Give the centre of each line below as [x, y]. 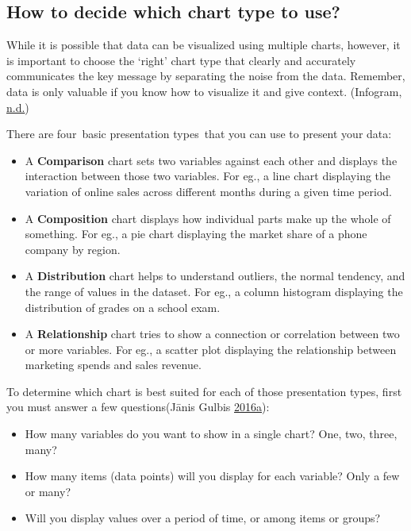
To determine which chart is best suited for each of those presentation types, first [204, 391]
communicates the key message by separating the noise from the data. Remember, [206, 76]
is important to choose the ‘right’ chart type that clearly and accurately [181, 60]
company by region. [73, 249]
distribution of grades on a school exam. [123, 307]
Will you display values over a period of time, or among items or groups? [203, 518]
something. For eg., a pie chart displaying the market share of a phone [196, 234]
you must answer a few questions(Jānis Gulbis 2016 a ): [138, 407]
